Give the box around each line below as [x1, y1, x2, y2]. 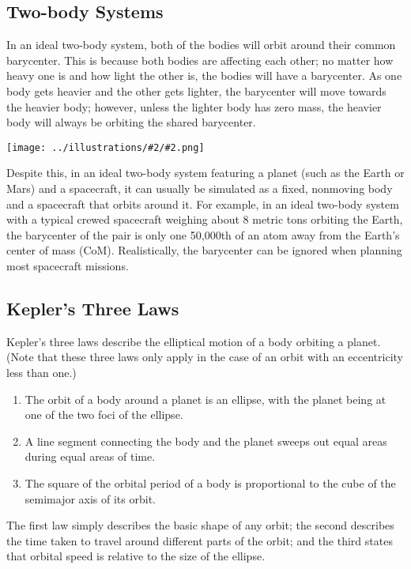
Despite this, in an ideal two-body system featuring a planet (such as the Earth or [6, 164, 405, 181]
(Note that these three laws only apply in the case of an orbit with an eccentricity [6, 349, 403, 365]
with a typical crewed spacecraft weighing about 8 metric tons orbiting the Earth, [6, 211, 403, 228]
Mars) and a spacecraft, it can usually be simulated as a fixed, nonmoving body [6, 180, 393, 197]
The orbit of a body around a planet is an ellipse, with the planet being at [25, 390, 386, 407]
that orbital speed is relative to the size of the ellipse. [6, 548, 266, 564]
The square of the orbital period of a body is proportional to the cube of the [25, 474, 396, 491]
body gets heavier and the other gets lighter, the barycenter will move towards [6, 82, 386, 99]
